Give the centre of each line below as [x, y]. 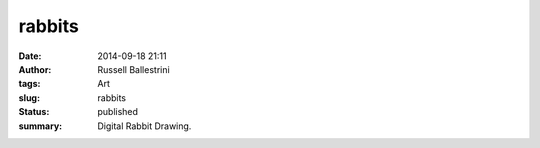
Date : [30, 56]
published [118, 112]
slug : [29, 97]
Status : [34, 112]
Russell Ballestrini [133, 69]
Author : [35, 69]
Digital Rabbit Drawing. [144, 126]
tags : [29, 84]
